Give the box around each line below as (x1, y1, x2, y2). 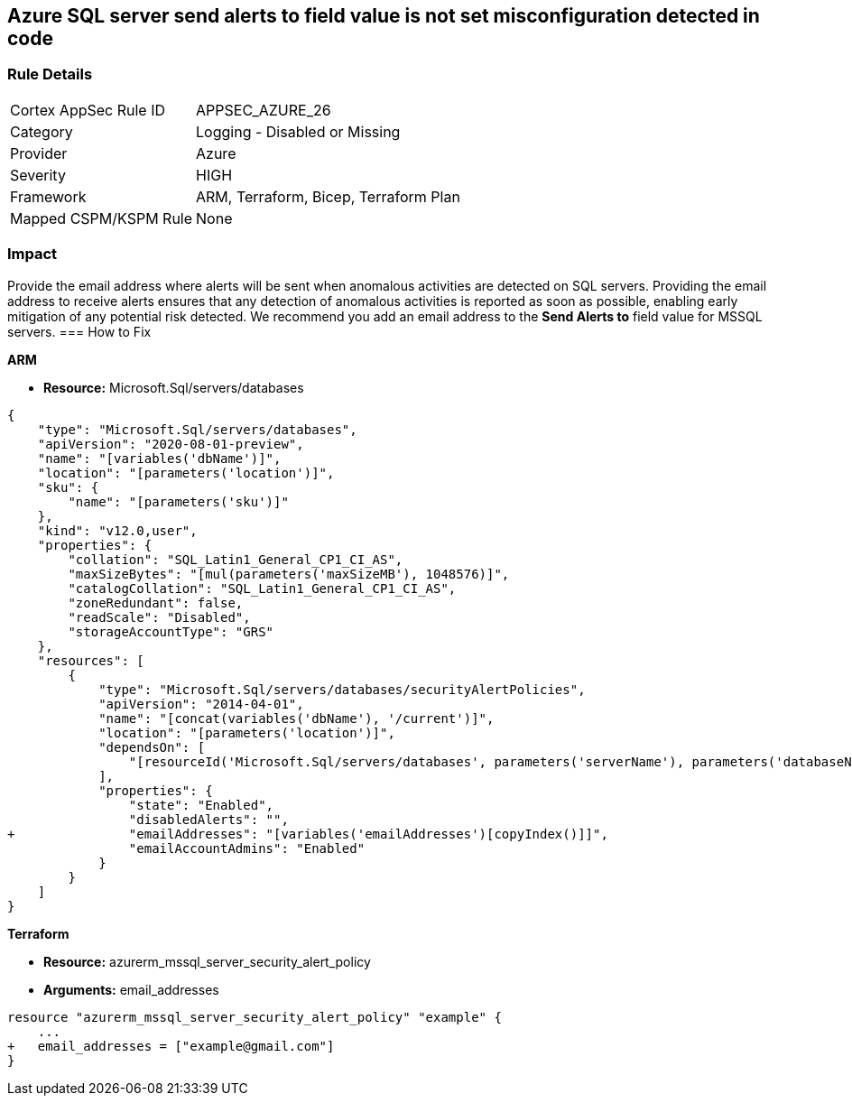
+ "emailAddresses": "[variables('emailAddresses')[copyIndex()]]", (7, 826, 608, 841)
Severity (10, 165, 66, 184)
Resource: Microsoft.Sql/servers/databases (43, 379, 304, 395)
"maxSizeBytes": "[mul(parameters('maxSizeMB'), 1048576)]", (68, 566, 510, 581)
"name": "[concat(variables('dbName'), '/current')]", (98, 710, 495, 726)
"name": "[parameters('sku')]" (68, 494, 289, 509)
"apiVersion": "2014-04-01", (98, 696, 304, 711)
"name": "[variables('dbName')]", (37, 450, 282, 466)
